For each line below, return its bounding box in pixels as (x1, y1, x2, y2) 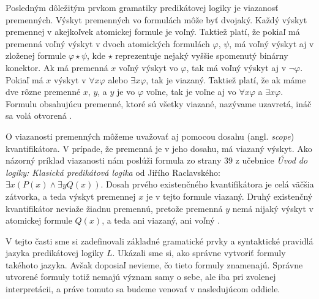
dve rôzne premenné (6, 85, 81, 98)
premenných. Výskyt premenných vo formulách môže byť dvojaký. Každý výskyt (6, 13, 307, 26)
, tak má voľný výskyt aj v (186, 61, 287, 74)
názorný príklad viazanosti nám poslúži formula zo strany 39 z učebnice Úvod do (6, 154, 308, 167)
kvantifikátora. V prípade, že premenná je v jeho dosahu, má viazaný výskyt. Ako (6, 142, 312, 154)
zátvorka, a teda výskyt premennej (6, 189, 136, 202)
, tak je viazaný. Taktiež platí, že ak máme (146, 73, 306, 86)
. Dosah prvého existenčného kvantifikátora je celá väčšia (100, 178, 314, 191)
